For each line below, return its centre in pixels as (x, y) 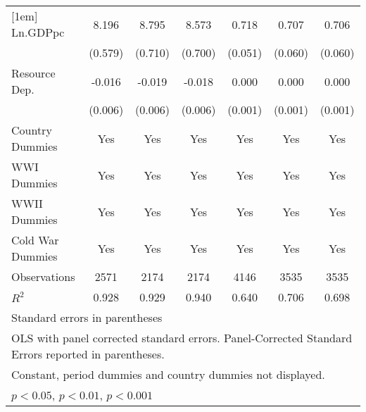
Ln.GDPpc (38, 32)
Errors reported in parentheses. (88, 354)
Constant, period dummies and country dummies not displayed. (168, 374)
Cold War (35, 240)
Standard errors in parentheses (87, 317)
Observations (43, 276)
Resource (33, 73)
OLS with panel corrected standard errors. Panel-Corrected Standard (182, 338)
